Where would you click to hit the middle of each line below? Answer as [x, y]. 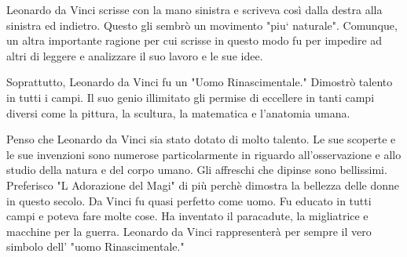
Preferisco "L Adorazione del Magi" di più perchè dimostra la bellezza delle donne [203, 185]
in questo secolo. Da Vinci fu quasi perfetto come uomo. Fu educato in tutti [189, 200]
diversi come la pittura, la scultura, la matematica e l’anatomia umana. [178, 112]
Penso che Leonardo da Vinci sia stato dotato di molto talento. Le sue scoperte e [201, 139]
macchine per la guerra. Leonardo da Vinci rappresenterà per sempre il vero [189, 231]
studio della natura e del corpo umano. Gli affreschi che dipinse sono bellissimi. [197, 170]
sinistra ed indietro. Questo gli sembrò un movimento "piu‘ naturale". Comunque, [202, 25]
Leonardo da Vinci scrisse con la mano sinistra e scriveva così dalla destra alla [194, 9]
